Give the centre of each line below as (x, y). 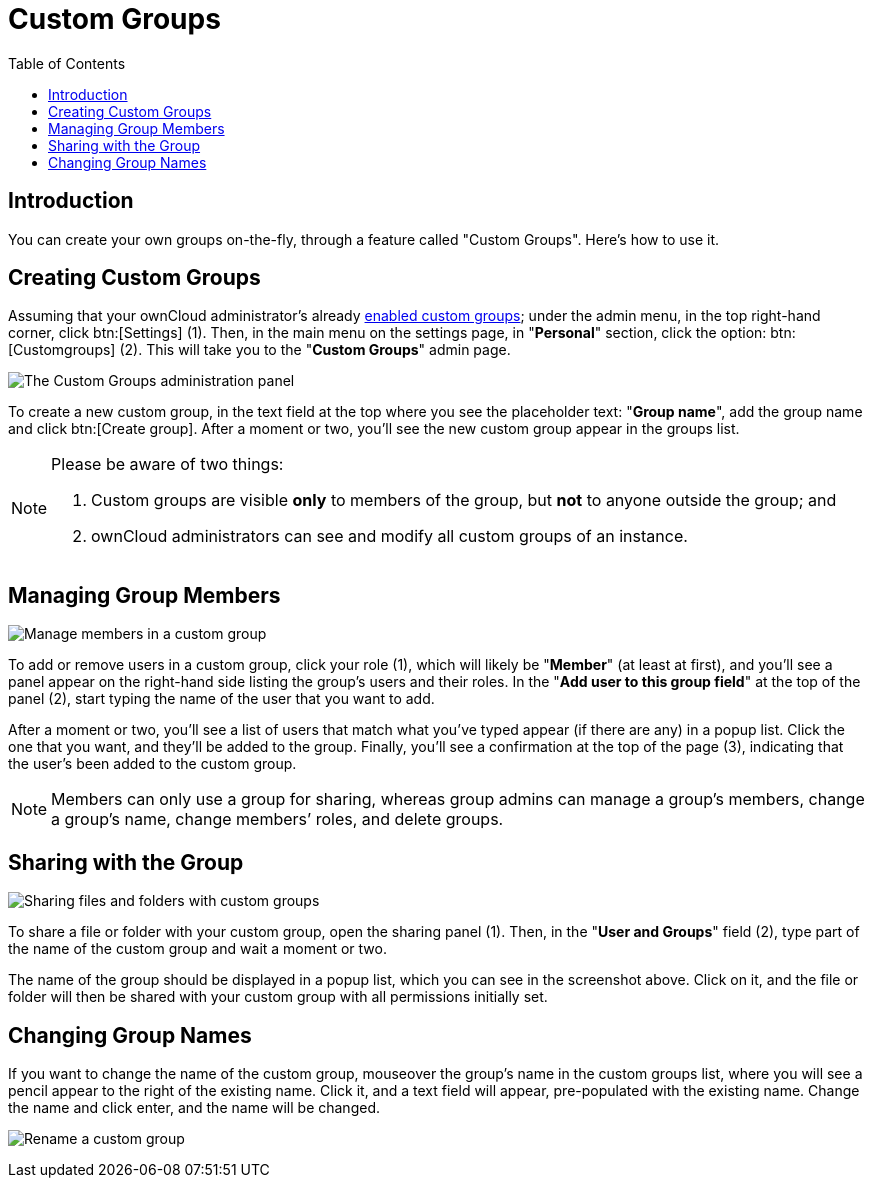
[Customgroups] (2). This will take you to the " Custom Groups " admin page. (259, 350)
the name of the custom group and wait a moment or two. (197, 949)
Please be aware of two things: (167, 464)
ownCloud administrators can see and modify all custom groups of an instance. (389, 536)
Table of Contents (67, 63)
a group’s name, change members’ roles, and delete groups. (277, 819)
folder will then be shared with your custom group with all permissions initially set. (278, 997)
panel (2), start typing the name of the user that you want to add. (221, 699)
